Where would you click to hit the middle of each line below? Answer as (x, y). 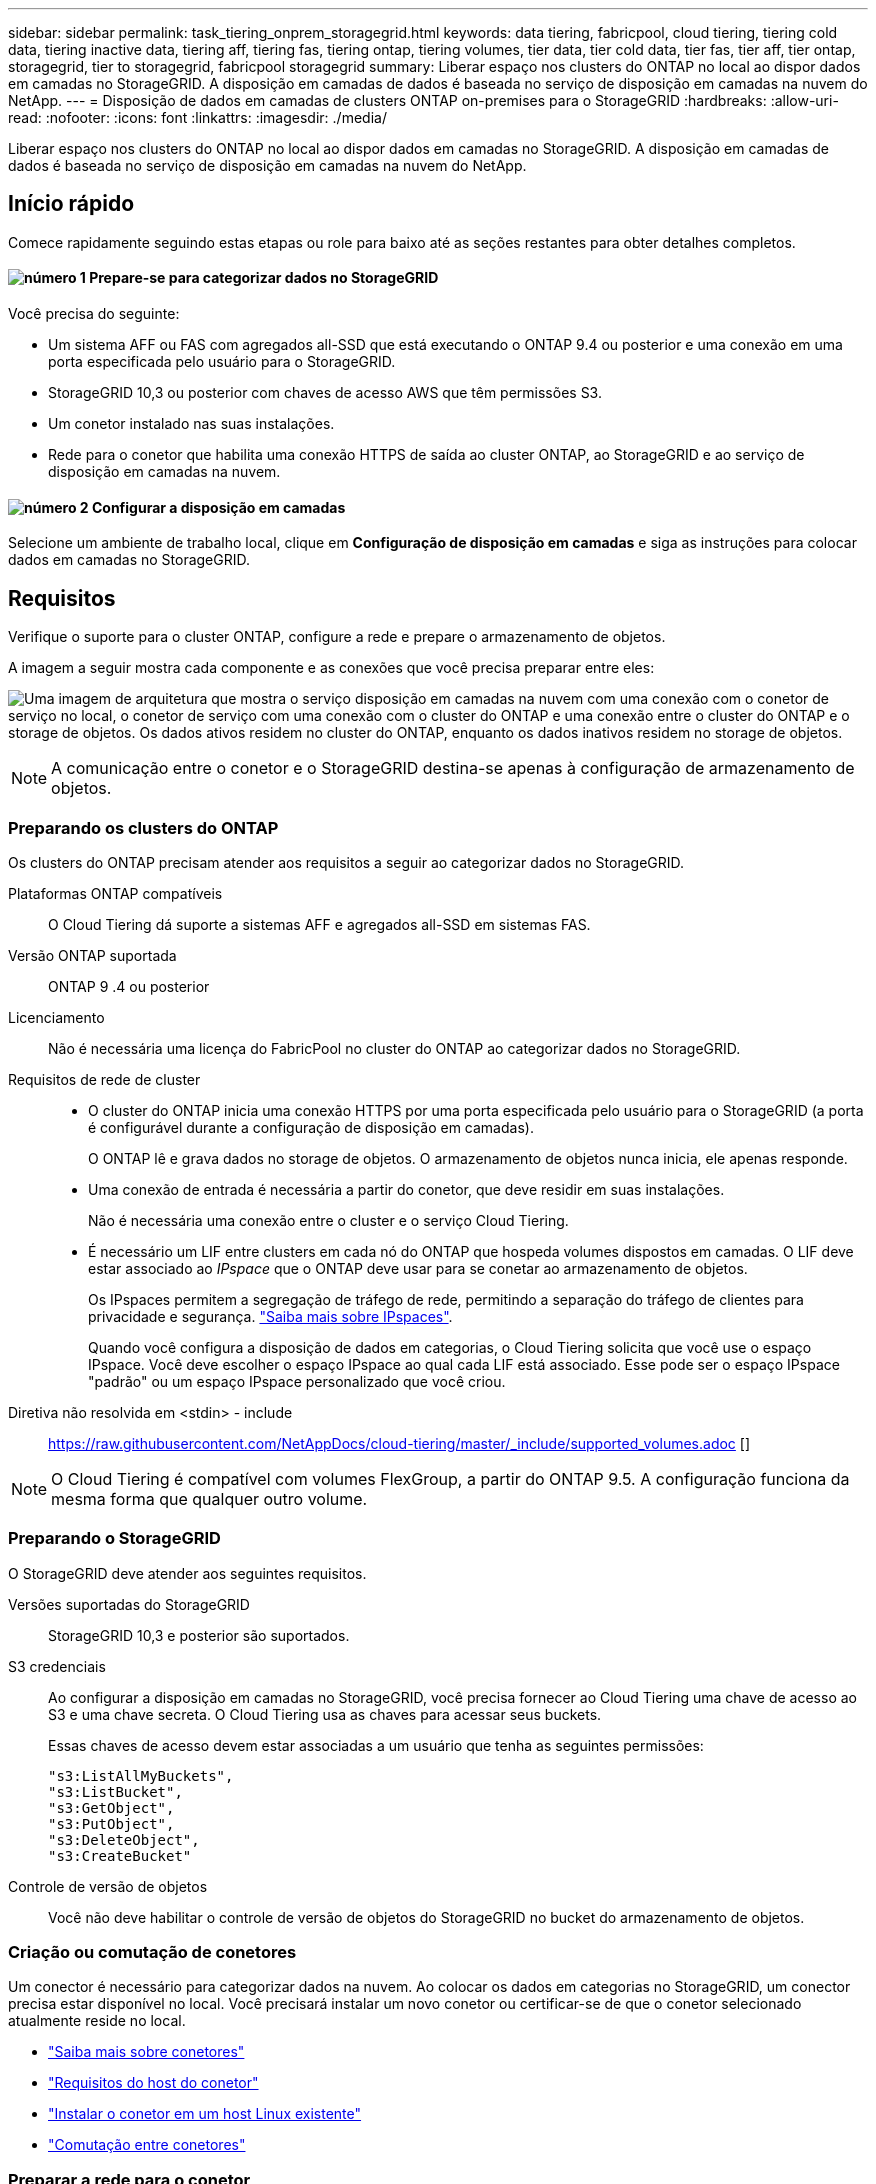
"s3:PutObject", (111, 1823)
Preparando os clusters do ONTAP (143, 827)
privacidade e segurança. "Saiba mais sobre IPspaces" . (270, 1316)
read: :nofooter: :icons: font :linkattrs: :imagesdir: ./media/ (197, 117)
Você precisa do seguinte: (94, 314)
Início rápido (71, 204)
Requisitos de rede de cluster (104, 1079)
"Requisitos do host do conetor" (153, 2083)
